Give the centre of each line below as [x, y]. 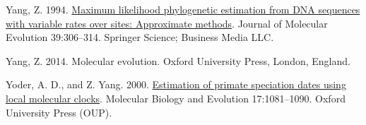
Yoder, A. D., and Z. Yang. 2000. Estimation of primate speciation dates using [176, 84]
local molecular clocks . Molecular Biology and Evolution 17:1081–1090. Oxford [176, 98]
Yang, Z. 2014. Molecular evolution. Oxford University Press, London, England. [178, 60]
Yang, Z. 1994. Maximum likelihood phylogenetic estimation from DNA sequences [183, 9]
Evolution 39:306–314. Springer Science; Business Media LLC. [140, 37]
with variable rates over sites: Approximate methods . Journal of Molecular [167, 23]
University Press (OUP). [59, 112]
